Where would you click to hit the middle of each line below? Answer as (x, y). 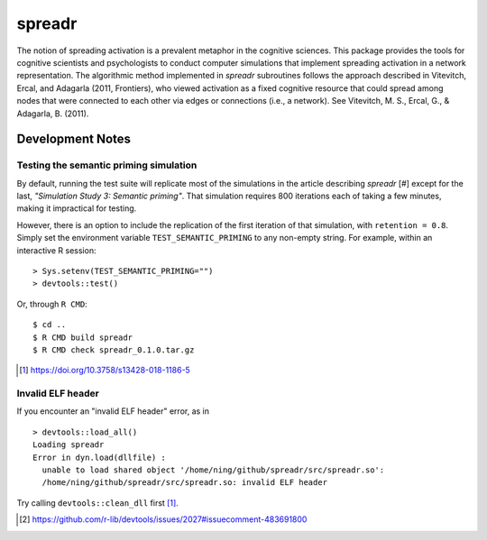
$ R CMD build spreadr (83, 337)
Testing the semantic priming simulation (107, 165)
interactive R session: (56, 250)
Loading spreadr (69, 445)
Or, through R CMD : (52, 304)
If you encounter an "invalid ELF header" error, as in (113, 411)
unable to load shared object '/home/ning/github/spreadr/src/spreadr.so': (213, 470)
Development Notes (74, 139)
